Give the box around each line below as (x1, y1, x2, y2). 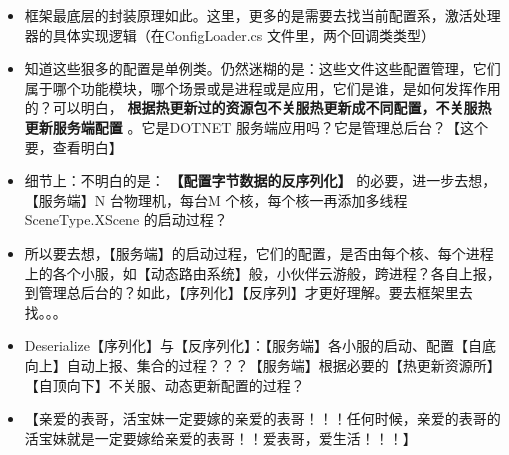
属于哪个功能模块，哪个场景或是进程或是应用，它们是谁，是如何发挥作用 (24, 77, 501, 98)
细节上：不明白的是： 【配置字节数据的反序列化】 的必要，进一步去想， (24, 170, 497, 191)
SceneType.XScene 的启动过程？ (24, 209, 228, 230)
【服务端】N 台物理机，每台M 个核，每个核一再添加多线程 (24, 189, 408, 210)
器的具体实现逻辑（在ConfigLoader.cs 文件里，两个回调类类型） (24, 24, 435, 45)
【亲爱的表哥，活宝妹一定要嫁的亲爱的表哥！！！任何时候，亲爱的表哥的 (24, 408, 501, 429)
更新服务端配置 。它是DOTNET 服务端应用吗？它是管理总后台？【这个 (24, 116, 488, 137)
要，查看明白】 (24, 136, 123, 157)
